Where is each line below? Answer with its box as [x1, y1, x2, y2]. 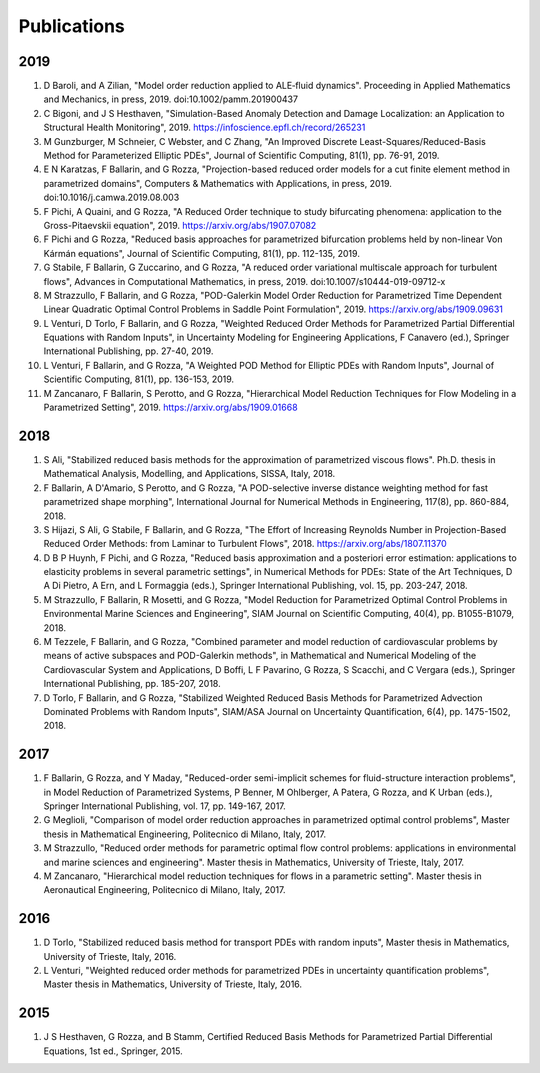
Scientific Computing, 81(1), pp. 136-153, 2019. [43, 373, 235, 385]
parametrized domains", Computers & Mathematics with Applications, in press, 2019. [43, 177, 392, 189]
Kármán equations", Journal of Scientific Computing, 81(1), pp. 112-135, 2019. [43, 247, 360, 259]
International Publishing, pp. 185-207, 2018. [43, 678, 221, 690]
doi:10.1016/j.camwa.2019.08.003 [43, 191, 180, 204]
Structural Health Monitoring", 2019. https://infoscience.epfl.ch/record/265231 [43, 121, 366, 134]
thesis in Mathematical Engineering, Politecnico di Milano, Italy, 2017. [43, 828, 327, 840]
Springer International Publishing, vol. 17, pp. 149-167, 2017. [43, 800, 287, 812]
